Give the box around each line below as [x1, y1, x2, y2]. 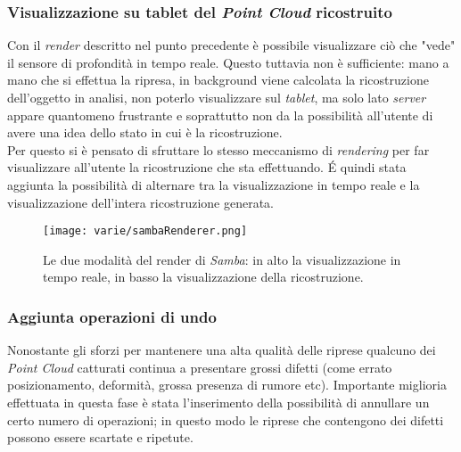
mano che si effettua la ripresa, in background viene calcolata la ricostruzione [7, 70, 429, 89]
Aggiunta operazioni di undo [7, 305, 217, 327]
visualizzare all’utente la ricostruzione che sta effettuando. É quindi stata [7, 158, 407, 177]
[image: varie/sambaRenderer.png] [43, 225, 248, 238]
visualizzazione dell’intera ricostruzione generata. [7, 193, 274, 211]
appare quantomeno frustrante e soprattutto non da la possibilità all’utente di [7, 105, 433, 124]
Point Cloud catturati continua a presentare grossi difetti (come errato [7, 357, 392, 376]
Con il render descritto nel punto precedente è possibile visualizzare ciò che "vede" [7, 36, 456, 54]
